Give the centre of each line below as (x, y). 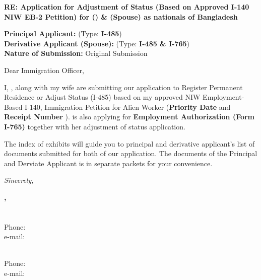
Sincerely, (19, 180)
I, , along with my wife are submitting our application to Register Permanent (123, 87)
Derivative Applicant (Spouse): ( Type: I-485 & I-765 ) (97, 43)
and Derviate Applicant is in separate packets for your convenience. (108, 163)
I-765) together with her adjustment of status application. (95, 126)
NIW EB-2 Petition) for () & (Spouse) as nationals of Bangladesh (121, 16)
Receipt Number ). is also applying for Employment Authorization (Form (129, 117)
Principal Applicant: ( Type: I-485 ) (63, 33)
